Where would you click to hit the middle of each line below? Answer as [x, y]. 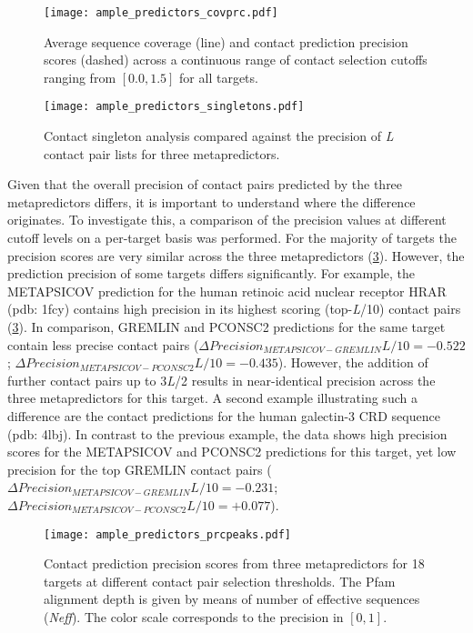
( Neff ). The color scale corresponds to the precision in [194, 617]
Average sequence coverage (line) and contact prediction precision [226, 41]
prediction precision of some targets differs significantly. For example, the [211, 273]
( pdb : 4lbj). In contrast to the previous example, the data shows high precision [227, 433]
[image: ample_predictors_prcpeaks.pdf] [168, 534]
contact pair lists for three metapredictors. [162, 153]
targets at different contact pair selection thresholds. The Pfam [220, 581]
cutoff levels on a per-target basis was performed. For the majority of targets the [232, 238]
